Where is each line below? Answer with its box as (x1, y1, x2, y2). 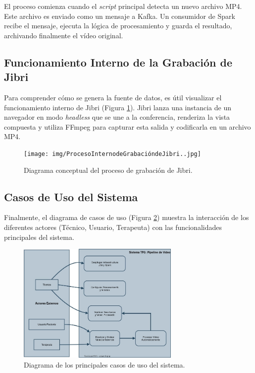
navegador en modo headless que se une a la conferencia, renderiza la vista (4, 112, 230, 122)
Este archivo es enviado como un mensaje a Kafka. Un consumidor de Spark (4, 10, 235, 21)
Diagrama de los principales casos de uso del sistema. (24, 359, 185, 370)
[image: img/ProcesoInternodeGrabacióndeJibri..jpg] (24, 150, 201, 157)
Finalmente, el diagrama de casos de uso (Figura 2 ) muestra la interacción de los (4, 212, 249, 223)
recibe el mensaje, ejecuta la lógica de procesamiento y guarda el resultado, (4, 20, 232, 31)
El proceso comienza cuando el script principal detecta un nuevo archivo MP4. (4, 1, 242, 11)
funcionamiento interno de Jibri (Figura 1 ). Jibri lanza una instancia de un (4, 102, 232, 112)
